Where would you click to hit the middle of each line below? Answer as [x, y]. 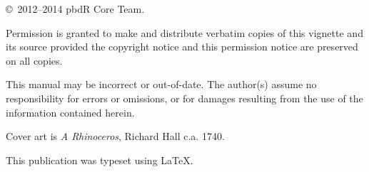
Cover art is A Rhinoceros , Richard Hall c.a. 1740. [115, 136]
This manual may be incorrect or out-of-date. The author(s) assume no [161, 84]
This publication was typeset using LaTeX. [100, 160]
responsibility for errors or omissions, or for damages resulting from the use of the [184, 98]
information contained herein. [70, 112]
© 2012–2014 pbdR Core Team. [75, 9]
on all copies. [34, 60]
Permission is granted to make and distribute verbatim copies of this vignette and [184, 32]
